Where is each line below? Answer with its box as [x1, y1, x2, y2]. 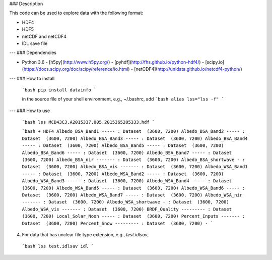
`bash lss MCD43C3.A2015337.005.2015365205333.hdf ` [22, 119, 155, 125]
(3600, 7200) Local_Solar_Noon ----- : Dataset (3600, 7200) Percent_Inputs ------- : [22, 214, 245, 219]
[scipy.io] [205, 59, 225, 65]
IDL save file [22, 40, 48, 46]
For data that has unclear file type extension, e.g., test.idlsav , [22, 231, 149, 237]
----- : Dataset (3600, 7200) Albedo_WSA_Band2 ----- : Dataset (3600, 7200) [22, 171, 224, 177]
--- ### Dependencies [9, 49, 57, 56]
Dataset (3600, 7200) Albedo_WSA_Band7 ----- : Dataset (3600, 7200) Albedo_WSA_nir [22, 192, 243, 198]
